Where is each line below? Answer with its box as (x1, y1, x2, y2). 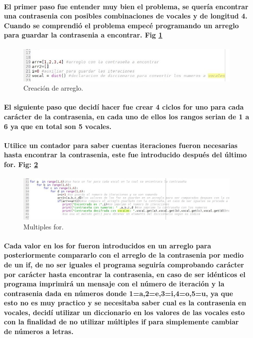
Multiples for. (23, 221, 64, 231)
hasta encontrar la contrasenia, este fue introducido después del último (4, 150, 247, 160)
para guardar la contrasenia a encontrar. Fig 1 (4, 30, 163, 40)
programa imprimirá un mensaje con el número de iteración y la (4, 279, 225, 289)
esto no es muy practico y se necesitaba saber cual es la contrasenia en (4, 298, 246, 308)
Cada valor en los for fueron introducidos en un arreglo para (4, 240, 211, 250)
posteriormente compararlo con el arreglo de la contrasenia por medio (4, 250, 244, 260)
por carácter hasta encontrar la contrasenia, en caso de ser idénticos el (4, 269, 246, 279)
